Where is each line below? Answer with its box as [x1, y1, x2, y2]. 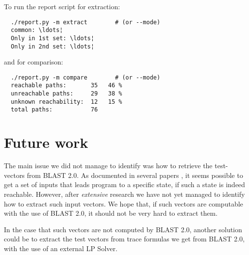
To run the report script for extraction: [4, 1, 120, 11]
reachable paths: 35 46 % [11, 82, 122, 89]
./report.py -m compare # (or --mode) [11, 74, 161, 81]
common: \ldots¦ [11, 27, 63, 34]
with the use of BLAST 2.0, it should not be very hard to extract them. [4, 208, 218, 218]
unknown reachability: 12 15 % [11, 98, 122, 105]
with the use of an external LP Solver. [4, 243, 117, 253]
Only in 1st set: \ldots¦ [11, 34, 95, 42]
